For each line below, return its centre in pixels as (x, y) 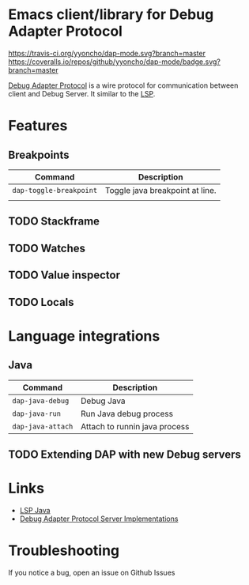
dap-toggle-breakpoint (55, 190)
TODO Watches (47, 248)
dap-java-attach (43, 426)
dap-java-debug (41, 400)
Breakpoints (39, 155)
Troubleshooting (64, 551)
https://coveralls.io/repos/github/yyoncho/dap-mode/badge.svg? (115, 62)
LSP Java (35, 510)
